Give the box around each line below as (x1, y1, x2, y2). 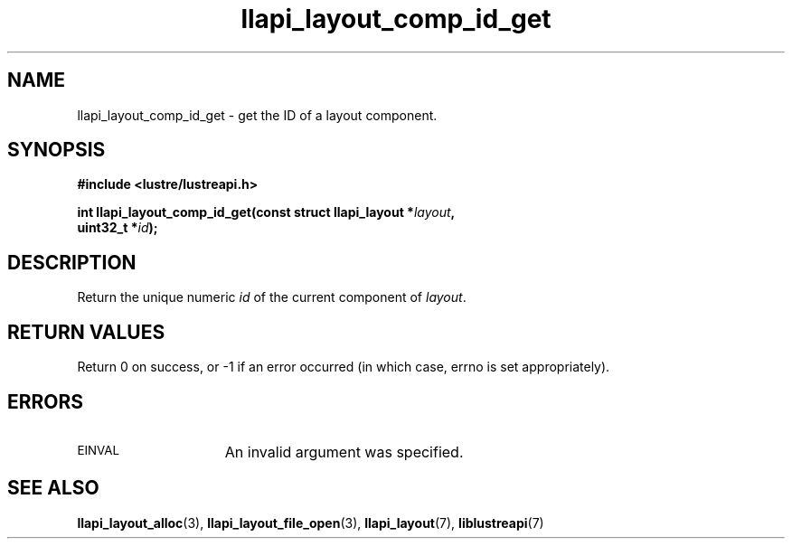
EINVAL (77, 442, 120, 457)
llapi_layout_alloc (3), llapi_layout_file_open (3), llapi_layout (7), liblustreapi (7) (77, 514, 544, 531)
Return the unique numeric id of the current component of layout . (77, 289, 467, 306)
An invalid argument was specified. (224, 442, 464, 461)
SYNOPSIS (7, 138, 106, 162)
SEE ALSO (7, 476, 99, 500)
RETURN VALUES (7, 320, 165, 344)
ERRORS (7, 390, 84, 413)
